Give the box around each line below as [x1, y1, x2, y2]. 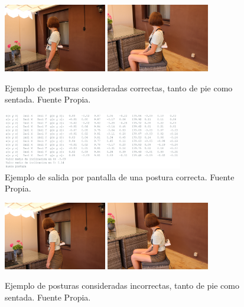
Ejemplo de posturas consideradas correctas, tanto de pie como [5, 81, 233, 94]
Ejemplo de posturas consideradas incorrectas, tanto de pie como [5, 279, 239, 292]
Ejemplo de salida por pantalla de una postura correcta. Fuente [5, 170, 235, 183]
